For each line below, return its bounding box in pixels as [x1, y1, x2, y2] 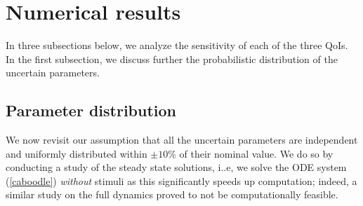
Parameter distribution [6, 99, 177, 121]
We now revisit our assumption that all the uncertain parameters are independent [6, 132, 358, 147]
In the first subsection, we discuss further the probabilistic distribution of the [6, 51, 338, 66]
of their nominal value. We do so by [179, 146, 334, 160]
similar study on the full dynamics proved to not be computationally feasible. [6, 187, 338, 202]
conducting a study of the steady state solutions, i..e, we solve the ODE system [6, 160, 347, 174]
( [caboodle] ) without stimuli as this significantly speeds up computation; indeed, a [6, 173, 357, 188]
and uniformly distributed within [6, 146, 147, 160]
